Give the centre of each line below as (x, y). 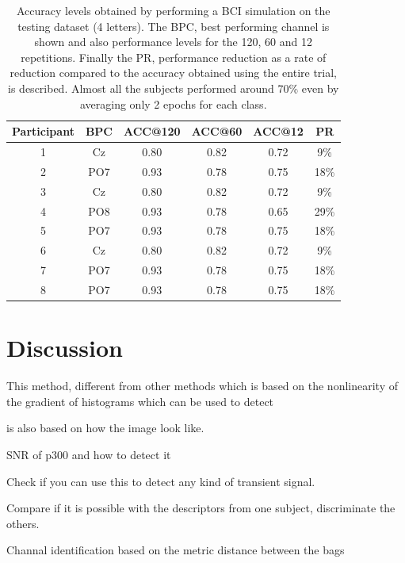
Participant (43, 131)
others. (23, 523)
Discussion (65, 348)
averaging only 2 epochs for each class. (173, 103)
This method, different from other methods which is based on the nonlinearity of (202, 386)
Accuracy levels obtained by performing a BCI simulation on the (173, 10)
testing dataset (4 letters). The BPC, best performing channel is (174, 26)
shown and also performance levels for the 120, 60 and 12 (173, 42)
